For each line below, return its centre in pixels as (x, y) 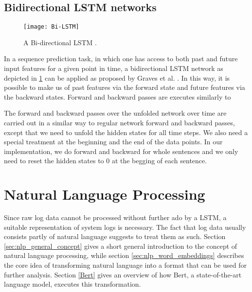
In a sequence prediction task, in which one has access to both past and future (121, 59)
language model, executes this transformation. (72, 284)
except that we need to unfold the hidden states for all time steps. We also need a (126, 132)
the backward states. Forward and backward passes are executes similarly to (117, 96)
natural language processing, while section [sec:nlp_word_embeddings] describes (124, 255)
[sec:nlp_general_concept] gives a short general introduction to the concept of (121, 246)
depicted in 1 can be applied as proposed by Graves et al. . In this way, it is (117, 77)
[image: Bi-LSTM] (51, 27)
